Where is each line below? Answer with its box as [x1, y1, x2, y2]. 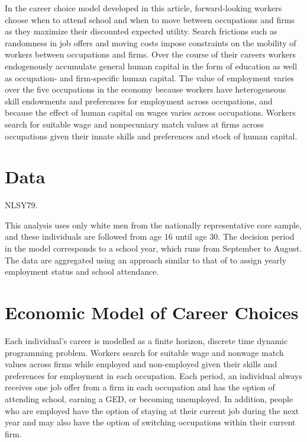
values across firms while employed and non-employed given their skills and [5, 358, 277, 370]
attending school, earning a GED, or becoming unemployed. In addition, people [5, 392, 293, 405]
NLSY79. [5, 199, 38, 211]
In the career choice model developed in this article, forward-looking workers [5, 2, 282, 14]
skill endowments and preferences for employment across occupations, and [5, 94, 273, 107]
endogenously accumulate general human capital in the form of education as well [5, 59, 298, 72]
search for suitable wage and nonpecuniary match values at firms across [5, 117, 264, 130]
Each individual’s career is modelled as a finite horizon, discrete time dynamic [5, 334, 288, 346]
